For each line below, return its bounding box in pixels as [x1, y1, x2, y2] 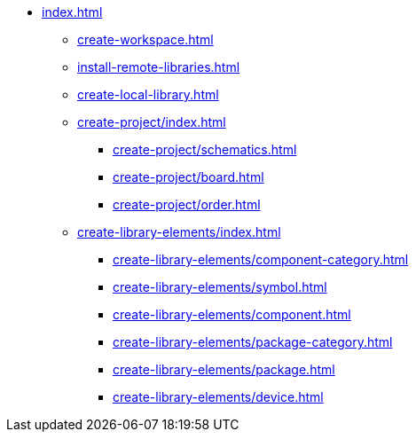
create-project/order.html [113, 197, 261, 212]
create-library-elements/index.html [77, 224, 281, 239]
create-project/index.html [77, 114, 226, 129]
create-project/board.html [113, 169, 264, 184]
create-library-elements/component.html [113, 307, 351, 322]
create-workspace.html [77, 32, 214, 47]
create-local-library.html [77, 87, 219, 102]
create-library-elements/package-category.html [113, 334, 393, 349]
